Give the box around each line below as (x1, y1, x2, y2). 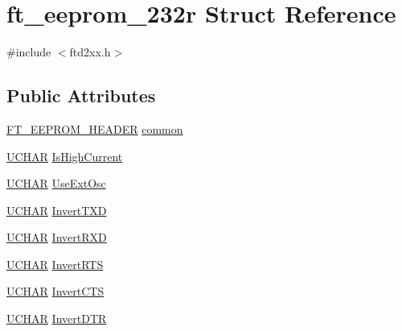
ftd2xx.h (69, 43, 111, 60)
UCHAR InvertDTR (6, 310, 107, 327)
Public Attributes (6, 83, 156, 108)
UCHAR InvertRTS (6, 255, 104, 272)
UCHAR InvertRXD (6, 229, 107, 246)
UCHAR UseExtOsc (6, 175, 106, 192)
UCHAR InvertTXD (6, 201, 107, 218)
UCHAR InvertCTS (6, 283, 105, 300)
